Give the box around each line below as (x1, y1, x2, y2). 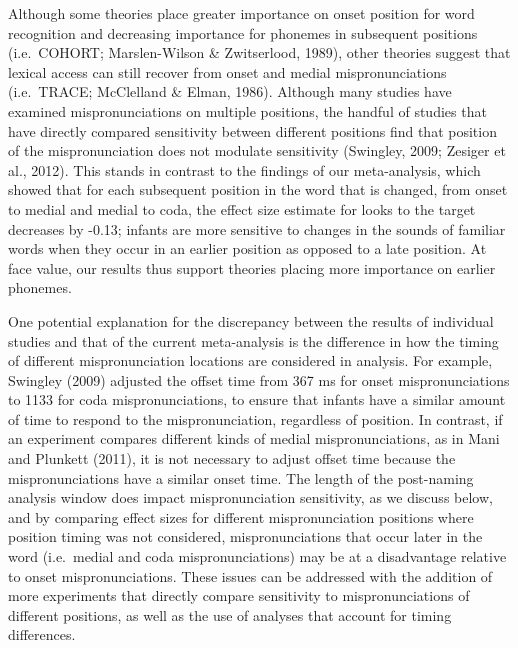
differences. (8, 624, 76, 645)
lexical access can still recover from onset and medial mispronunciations (8, 61, 447, 82)
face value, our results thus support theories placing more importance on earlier (8, 257, 496, 278)
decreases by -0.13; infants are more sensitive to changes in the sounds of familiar (8, 218, 506, 239)
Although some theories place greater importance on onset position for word (8, 3, 475, 23)
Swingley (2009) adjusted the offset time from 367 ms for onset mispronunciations (8, 369, 510, 390)
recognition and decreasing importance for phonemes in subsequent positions (8, 22, 478, 43)
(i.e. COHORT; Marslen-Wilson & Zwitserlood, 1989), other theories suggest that (8, 42, 511, 63)
